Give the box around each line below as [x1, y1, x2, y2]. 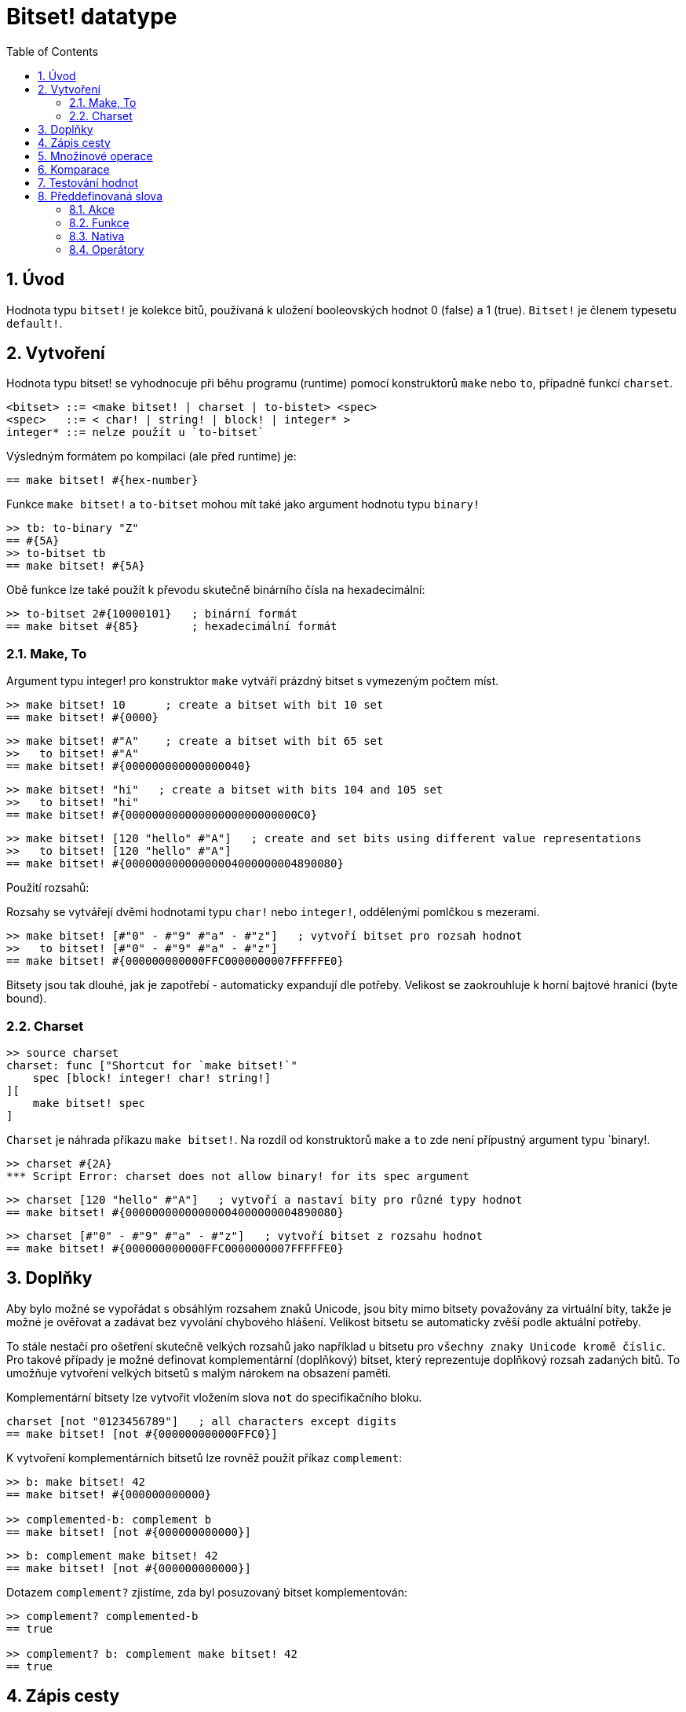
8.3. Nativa [69, 229, 125, 243]
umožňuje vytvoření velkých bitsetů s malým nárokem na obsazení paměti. [6, 1366, 392, 1380]
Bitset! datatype [6, 3, 177, 30]
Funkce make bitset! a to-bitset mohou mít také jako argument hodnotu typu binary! [6, 497, 480, 511]
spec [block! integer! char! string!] [32, 1071, 272, 1084]
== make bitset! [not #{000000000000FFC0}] [6, 1427, 278, 1440]
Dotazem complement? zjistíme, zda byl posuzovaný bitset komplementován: [6, 1585, 407, 1599]
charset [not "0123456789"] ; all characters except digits [6, 1414, 397, 1428]
